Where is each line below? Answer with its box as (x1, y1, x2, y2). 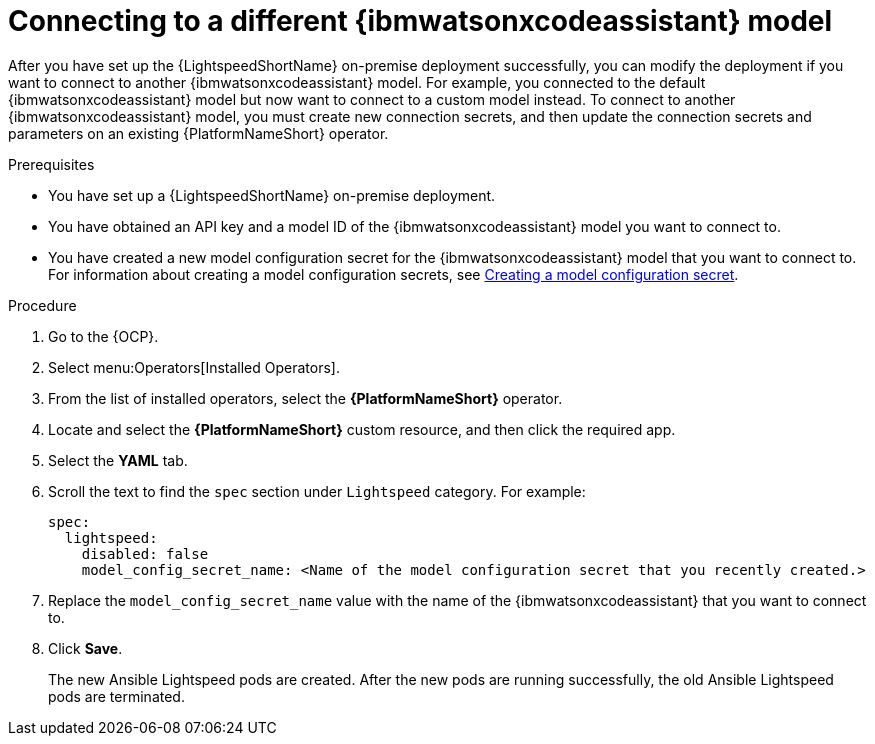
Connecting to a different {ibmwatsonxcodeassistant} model (8, 4, 833, 38)
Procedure (8, 296, 77, 314)
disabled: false (81, 545, 209, 562)
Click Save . (48, 639, 123, 657)
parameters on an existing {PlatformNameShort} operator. (8, 124, 389, 142)
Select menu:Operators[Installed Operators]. (48, 358, 340, 376)
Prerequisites (8, 155, 95, 173)
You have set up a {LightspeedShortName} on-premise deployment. (48, 186, 496, 204)
